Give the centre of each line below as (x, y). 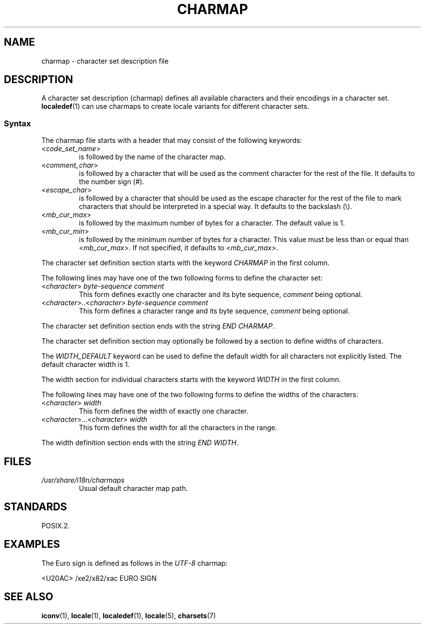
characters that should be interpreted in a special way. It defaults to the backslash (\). (215, 207)
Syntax (17, 123)
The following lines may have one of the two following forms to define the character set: (182, 278)
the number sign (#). (112, 182)
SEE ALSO (29, 597)
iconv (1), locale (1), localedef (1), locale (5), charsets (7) (129, 615)
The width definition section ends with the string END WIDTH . (140, 443)
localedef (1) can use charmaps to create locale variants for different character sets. (175, 106)
